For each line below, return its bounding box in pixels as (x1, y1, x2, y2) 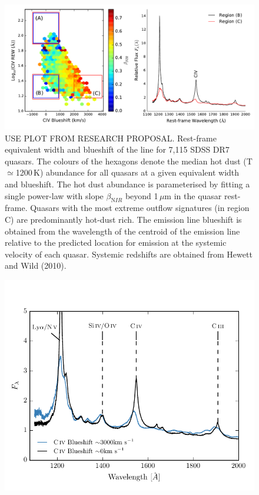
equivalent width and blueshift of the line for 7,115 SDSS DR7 (5, 143, 230, 156)
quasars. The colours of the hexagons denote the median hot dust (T (5, 154, 253, 167)
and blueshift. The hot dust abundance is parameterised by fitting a (5, 177, 250, 190)
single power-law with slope (5, 189, 104, 202)
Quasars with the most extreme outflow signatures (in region (30, 202, 250, 214)
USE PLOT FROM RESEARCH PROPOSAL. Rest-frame (5, 131, 217, 144)
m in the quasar (164, 189, 222, 202)
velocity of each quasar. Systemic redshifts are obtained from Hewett (5, 247, 253, 260)
